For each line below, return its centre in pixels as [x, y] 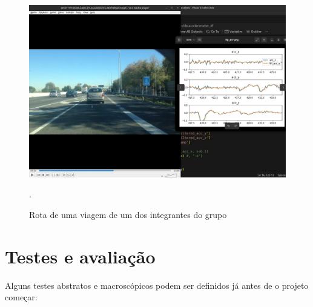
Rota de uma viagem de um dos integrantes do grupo [128, 215]
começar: [21, 297]
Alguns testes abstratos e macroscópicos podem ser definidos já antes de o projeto [157, 285]
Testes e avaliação [80, 256]
